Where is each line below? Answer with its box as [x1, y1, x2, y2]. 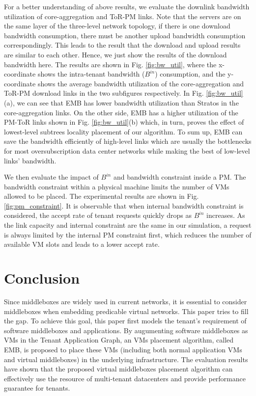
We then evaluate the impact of [4, 172, 99, 182]
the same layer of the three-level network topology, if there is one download [4, 21, 230, 31]
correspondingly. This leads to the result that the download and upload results [4, 40, 241, 50]
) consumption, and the [155, 69, 226, 79]
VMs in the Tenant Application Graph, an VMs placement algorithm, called [4, 335, 234, 345]
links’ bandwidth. [4, 155, 57, 165]
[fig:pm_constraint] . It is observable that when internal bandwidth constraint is [4, 200, 244, 211]
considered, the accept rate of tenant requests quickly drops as [4, 210, 192, 220]
